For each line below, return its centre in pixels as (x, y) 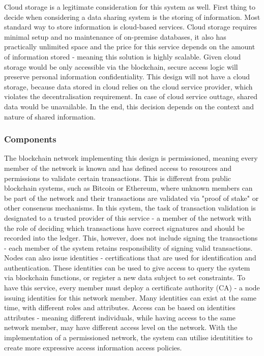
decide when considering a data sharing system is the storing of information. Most (132, 17)
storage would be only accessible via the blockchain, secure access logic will (121, 66)
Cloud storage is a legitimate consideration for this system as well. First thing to (130, 7)
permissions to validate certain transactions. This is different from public (118, 178)
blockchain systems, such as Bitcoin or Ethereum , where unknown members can (128, 188)
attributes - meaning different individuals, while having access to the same (120, 317)
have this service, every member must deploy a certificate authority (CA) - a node (132, 288)
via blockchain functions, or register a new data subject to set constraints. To (125, 277)
